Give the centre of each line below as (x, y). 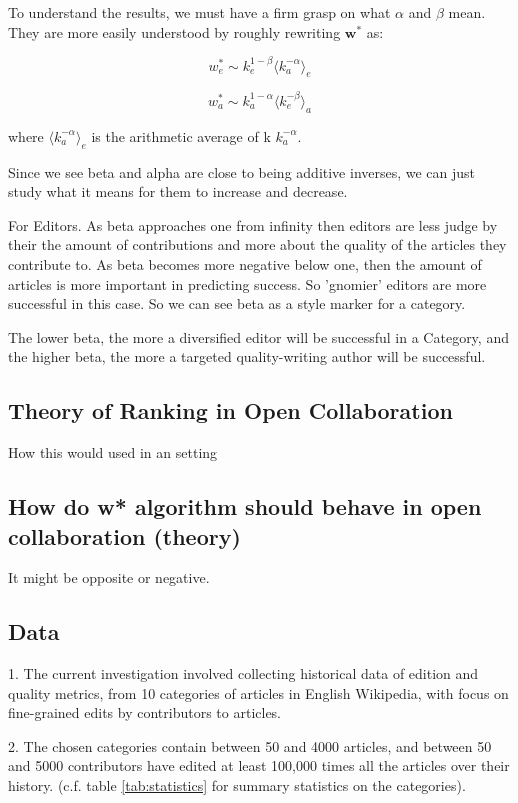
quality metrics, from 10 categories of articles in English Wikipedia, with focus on (258, 692)
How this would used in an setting (113, 452)
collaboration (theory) (124, 535)
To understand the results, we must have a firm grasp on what (199, 12)
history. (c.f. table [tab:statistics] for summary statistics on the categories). (237, 785)
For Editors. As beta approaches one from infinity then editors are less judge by (253, 224)
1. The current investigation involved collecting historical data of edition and (243, 673)
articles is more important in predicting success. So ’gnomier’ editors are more (247, 283)
